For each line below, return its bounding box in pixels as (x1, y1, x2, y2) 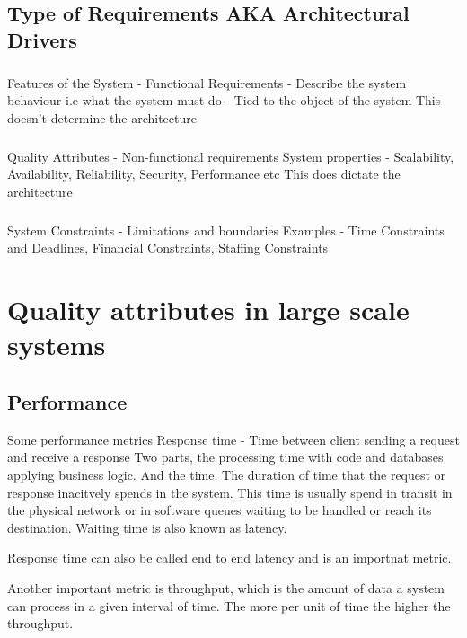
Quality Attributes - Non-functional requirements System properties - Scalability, (7, 146, 454, 165)
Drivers (7, 25, 77, 53)
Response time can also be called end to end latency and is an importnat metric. (7, 548, 452, 567)
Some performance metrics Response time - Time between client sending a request (7, 430, 460, 448)
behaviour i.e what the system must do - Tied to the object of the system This (7, 91, 441, 110)
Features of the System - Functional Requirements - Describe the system (7, 73, 407, 92)
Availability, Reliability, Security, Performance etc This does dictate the (7, 164, 401, 183)
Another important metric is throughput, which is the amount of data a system (7, 578, 445, 597)
